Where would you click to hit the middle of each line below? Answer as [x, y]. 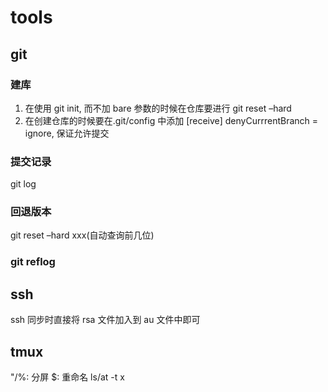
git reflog [33, 262]
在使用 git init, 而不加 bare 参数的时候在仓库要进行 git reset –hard [158, 108]
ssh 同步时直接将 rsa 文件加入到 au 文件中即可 [105, 320]
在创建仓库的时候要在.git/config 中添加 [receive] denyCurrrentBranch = [171, 120]
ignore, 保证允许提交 [67, 133]
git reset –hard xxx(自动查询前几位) [82, 235]
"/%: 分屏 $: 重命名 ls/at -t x [67, 377]
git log [23, 184]
